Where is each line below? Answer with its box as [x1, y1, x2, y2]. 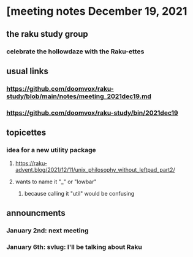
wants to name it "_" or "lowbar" [15, 178, 97, 185]
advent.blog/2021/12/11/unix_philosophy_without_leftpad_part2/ [15, 166, 176, 174]
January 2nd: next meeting [6, 226, 89, 234]
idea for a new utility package [6, 146, 96, 155]
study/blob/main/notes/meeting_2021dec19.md [6, 92, 152, 101]
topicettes [6, 128, 47, 138]
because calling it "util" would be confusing [24, 190, 135, 198]
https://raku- [15, 159, 48, 167]
